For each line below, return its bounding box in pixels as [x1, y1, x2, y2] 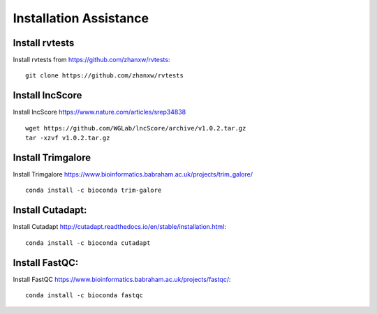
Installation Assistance [13, 10, 149, 26]
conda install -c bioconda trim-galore [25, 186, 162, 195]
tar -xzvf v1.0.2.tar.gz [25, 134, 110, 142]
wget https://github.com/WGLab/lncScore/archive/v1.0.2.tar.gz [25, 124, 246, 132]
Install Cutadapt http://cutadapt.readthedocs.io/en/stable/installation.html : [13, 223, 226, 231]
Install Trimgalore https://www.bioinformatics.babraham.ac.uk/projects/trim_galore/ [13, 170, 253, 179]
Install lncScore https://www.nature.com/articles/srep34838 [13, 108, 186, 117]
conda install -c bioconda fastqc [25, 292, 143, 299]
